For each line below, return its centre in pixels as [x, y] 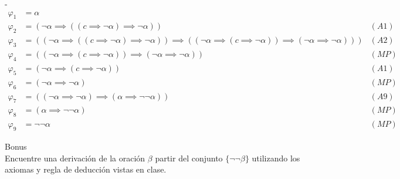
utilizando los [276, 158]
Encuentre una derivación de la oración [75, 158]
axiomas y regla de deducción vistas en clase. [86, 169]
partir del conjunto [189, 158]
